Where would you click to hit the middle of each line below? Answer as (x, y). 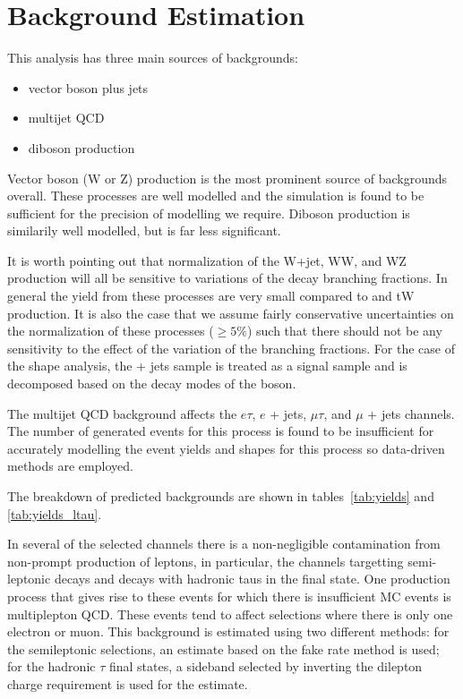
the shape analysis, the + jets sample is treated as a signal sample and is (207, 366)
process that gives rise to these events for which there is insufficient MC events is (229, 596)
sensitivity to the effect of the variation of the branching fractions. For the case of (231, 348)
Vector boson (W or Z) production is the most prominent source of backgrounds (227, 178)
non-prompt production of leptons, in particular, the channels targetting (206, 561)
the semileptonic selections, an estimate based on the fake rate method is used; (223, 648)
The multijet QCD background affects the (122, 413)
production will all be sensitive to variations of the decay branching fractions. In (227, 278)
